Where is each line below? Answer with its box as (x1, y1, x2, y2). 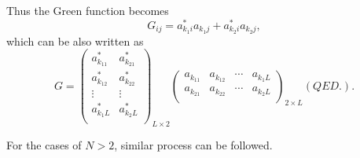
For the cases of (6, 136, 82, 152)
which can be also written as (6, 32, 144, 49)
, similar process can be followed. (114, 136, 273, 152)
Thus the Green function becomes (6, 2, 169, 18)
